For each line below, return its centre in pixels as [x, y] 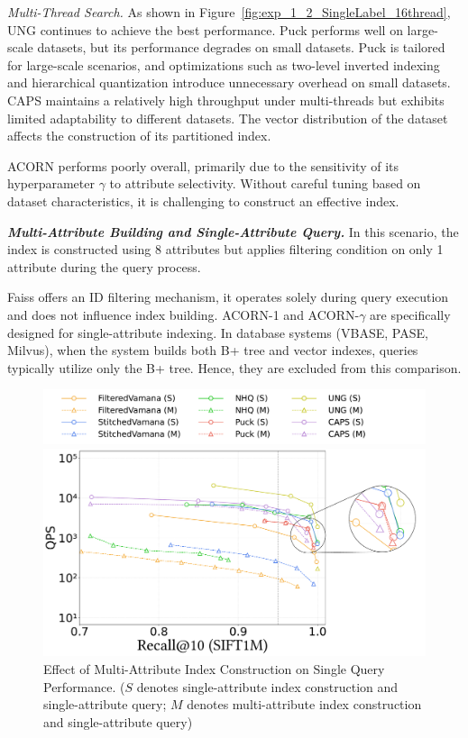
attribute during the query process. [104, 266]
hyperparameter [51, 183]
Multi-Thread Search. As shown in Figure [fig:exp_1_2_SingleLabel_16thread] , [229, 12]
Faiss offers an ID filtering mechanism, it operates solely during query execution [228, 297]
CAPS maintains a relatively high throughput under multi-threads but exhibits [226, 100]
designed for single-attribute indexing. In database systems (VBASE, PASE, [218, 332]
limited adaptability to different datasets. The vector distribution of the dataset [228, 118]
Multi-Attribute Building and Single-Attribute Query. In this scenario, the [233, 231]
